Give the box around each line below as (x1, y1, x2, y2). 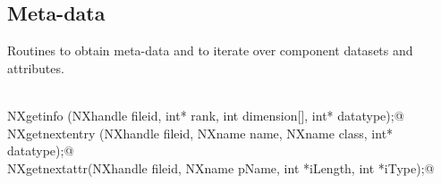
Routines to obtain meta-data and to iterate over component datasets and (7, 41, 413, 60)
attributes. (7, 58, 64, 77)
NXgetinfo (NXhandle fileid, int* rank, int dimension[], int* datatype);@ (7, 105, 404, 124)
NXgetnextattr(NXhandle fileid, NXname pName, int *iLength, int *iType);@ (7, 158, 435, 177)
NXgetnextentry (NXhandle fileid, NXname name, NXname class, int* (7, 123, 394, 142)
